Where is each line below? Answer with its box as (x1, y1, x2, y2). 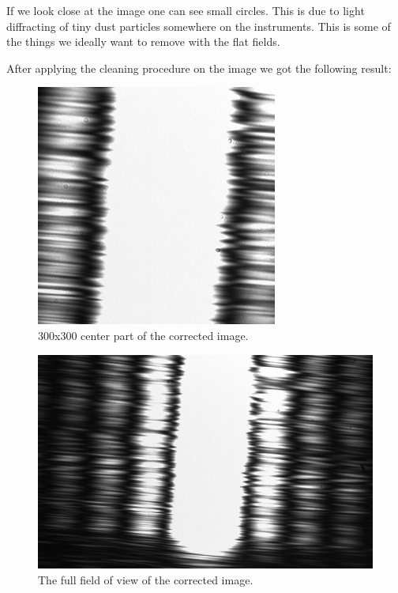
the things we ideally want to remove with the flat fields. (6, 33, 280, 50)
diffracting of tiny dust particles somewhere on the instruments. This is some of (6, 17, 391, 34)
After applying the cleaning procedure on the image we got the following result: (6, 59, 392, 76)
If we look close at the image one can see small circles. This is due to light (6, 2, 365, 18)
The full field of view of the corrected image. (38, 571, 253, 587)
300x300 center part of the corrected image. (38, 327, 249, 343)
